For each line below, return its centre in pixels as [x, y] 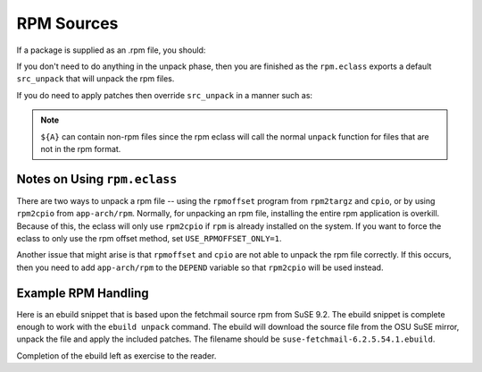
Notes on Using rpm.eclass [97, 179]
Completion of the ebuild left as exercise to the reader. [116, 355]
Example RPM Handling [83, 293]
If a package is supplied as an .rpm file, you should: [111, 50]
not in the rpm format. [81, 148]
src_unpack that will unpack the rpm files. [96, 79]
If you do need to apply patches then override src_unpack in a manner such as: [164, 95]
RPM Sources [67, 23]
